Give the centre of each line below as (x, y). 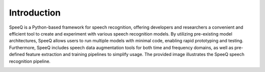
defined (17, 54)
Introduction (35, 13)
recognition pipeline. (30, 61)
